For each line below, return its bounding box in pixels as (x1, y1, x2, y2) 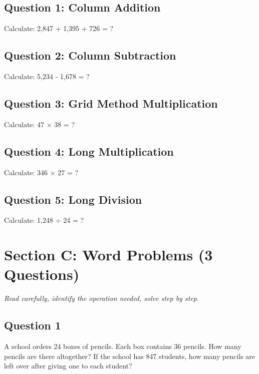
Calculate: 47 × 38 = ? (4, 119, 75, 129)
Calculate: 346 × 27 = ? (4, 167, 79, 177)
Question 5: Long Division (4, 191, 142, 207)
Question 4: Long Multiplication (4, 143, 174, 159)
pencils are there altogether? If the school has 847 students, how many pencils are (4, 350, 255, 361)
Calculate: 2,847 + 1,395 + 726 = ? (4, 23, 114, 34)
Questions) (4, 264, 80, 284)
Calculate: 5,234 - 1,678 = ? (4, 71, 90, 81)
